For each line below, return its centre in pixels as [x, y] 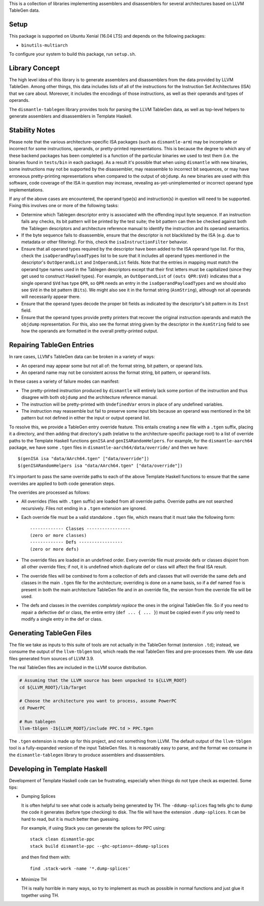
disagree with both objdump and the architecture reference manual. [89, 397]
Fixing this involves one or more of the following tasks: [64, 206]
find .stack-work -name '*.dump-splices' [80, 868]
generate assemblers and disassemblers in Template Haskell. [71, 116]
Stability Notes [32, 130]
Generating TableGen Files [50, 633]
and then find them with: [46, 857]
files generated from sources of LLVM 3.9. [52, 658]
